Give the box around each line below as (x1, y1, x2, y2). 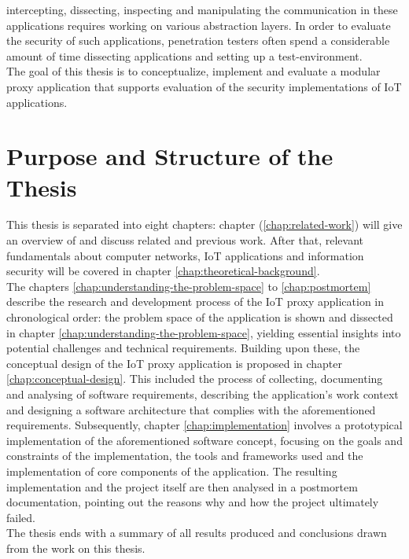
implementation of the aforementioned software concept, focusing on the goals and (6, 432, 403, 448)
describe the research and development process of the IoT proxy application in (6, 293, 384, 310)
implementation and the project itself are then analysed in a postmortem (6, 478, 358, 495)
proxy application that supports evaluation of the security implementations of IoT (6, 78, 402, 94)
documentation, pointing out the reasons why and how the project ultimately (6, 494, 379, 510)
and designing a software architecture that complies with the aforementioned (6, 401, 376, 417)
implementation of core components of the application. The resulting (6, 462, 337, 479)
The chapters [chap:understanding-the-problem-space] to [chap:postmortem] (6, 278, 371, 294)
